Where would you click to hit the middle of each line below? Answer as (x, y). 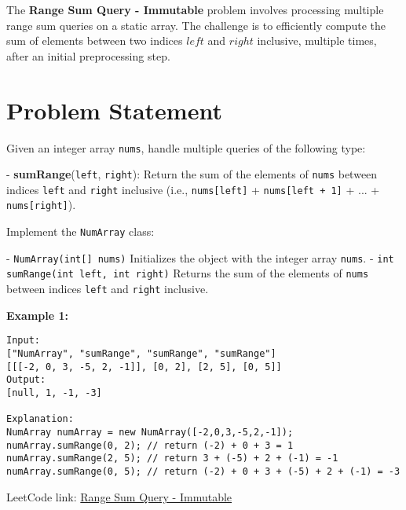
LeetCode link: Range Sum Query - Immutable (119, 496)
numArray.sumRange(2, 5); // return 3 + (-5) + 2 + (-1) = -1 (172, 459)
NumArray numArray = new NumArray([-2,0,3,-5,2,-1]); (150, 432)
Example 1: (37, 315)
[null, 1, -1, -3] (54, 393)
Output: (26, 380)
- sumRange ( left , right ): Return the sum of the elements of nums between (192, 174)
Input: (23, 341)
